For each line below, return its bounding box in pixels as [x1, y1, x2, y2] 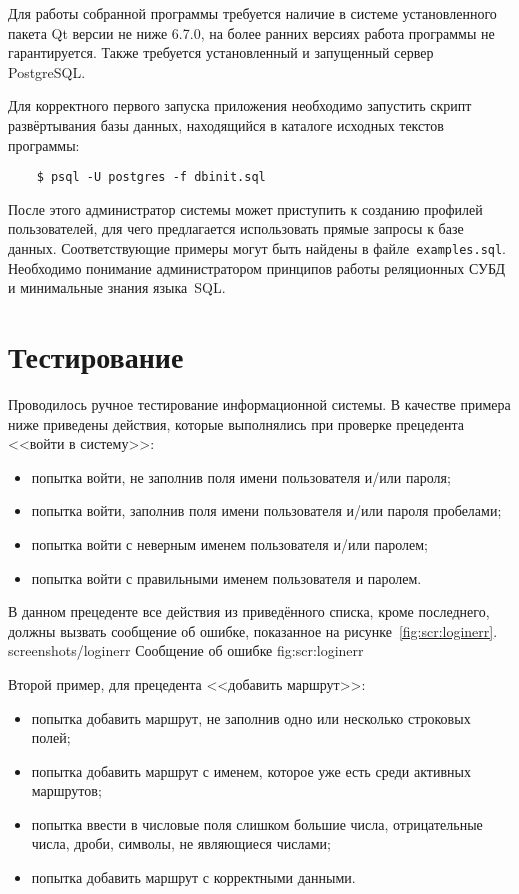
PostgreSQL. [8, 61, 86, 82]
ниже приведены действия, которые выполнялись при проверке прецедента [8, 413, 464, 434]
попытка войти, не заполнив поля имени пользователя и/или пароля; [31, 466, 451, 487]
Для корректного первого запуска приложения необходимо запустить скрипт [8, 95, 472, 116]
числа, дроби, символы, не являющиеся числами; [31, 833, 331, 854]
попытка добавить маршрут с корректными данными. [31, 867, 356, 888]
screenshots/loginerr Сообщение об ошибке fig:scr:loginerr [8, 640, 364, 661]
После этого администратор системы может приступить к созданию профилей [8, 198, 483, 219]
